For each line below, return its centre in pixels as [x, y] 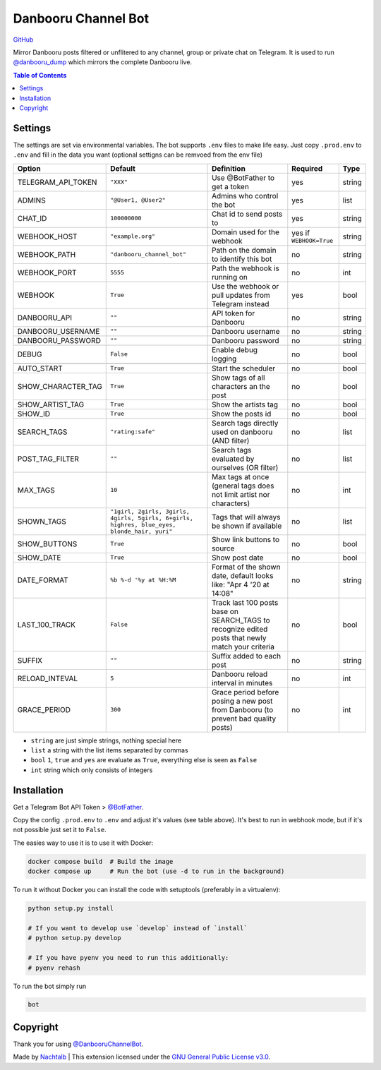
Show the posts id [242, 414]
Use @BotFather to [243, 178]
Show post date [238, 558]
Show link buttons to [246, 539]
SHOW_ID [34, 414]
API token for [234, 313]
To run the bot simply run [50, 986]
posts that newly [239, 637]
